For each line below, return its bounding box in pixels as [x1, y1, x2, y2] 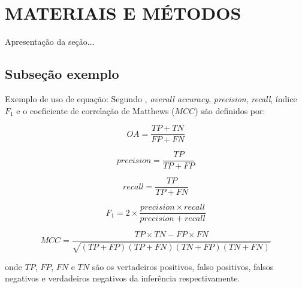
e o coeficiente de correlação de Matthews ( [16, 104, 175, 117]
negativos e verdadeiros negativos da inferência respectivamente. [5, 272, 240, 284]
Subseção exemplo [5, 65, 119, 83]
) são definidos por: [195, 104, 265, 117]
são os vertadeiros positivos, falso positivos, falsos [92, 260, 274, 272]
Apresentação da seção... [5, 35, 95, 48]
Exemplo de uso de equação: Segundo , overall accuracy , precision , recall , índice [5, 92, 297, 105]
